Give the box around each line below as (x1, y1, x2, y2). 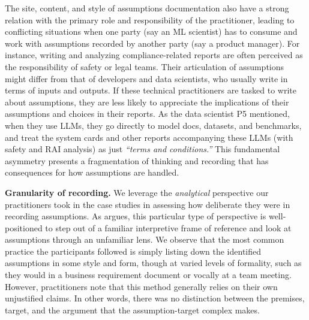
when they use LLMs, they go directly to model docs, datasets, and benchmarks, (5, 119, 302, 131)
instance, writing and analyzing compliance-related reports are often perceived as (5, 49, 303, 61)
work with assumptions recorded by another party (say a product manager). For (5, 37, 300, 49)
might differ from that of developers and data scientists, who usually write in (5, 72, 288, 84)
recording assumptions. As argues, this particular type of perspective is (5, 210, 266, 222)
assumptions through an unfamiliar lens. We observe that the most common (5, 233, 284, 246)
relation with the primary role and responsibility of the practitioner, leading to (5, 13, 295, 26)
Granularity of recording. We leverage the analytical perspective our (5, 186, 269, 198)
